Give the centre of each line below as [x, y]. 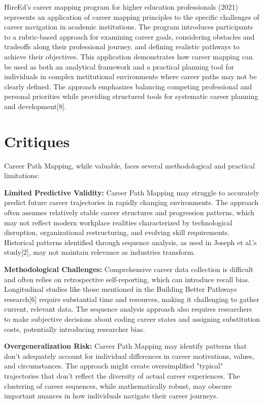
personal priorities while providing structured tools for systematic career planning [131, 96]
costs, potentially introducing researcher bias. [75, 329]
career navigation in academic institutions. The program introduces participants [129, 27]
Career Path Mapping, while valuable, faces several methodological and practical [130, 165]
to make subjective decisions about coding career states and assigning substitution [132, 318]
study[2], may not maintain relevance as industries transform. [100, 252]
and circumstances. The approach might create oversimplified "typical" [114, 366]
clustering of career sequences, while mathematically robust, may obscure [118, 385]
